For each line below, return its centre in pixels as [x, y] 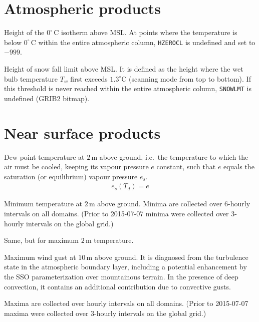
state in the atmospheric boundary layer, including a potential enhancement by [125, 267]
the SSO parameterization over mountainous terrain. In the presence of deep [121, 276]
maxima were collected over [46, 313]
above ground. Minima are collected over [160, 204]
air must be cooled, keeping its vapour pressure [76, 167]
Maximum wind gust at [40, 257]
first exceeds [89, 78]
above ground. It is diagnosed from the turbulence [171, 257]
